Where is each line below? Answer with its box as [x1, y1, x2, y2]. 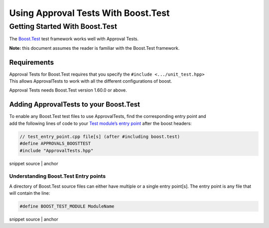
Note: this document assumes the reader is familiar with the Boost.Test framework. [9, 45, 180, 51]
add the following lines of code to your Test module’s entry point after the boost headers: [9, 120, 192, 126]
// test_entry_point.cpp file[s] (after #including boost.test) [19, 133, 180, 139]
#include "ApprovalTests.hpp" [19, 147, 94, 153]
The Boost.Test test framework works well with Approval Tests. [9, 36, 139, 42]
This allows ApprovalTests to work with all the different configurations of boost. [9, 78, 172, 84]
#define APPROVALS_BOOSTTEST [19, 141, 91, 146]
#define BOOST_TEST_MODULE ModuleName [19, 204, 115, 209]
